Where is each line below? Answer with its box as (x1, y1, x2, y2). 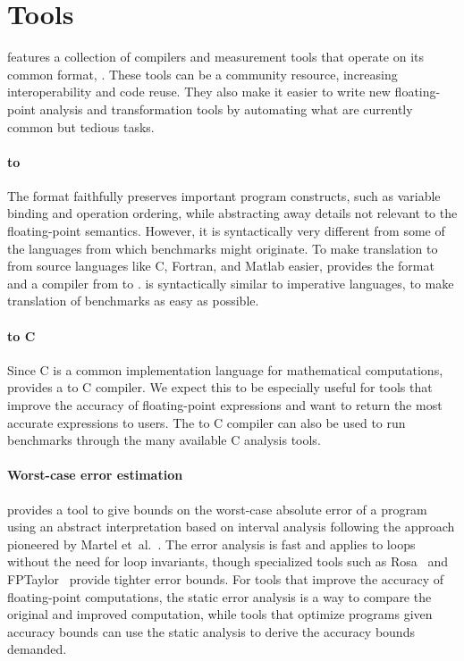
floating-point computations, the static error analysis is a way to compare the (7, 587, 432, 606)
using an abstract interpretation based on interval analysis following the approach (7, 517, 455, 536)
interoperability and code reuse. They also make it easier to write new (7, 82, 391, 101)
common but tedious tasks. (7, 117, 155, 136)
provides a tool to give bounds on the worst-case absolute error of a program (7, 499, 427, 518)
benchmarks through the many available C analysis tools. (7, 431, 321, 449)
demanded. (7, 640, 67, 658)
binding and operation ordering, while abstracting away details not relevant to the (7, 204, 458, 222)
